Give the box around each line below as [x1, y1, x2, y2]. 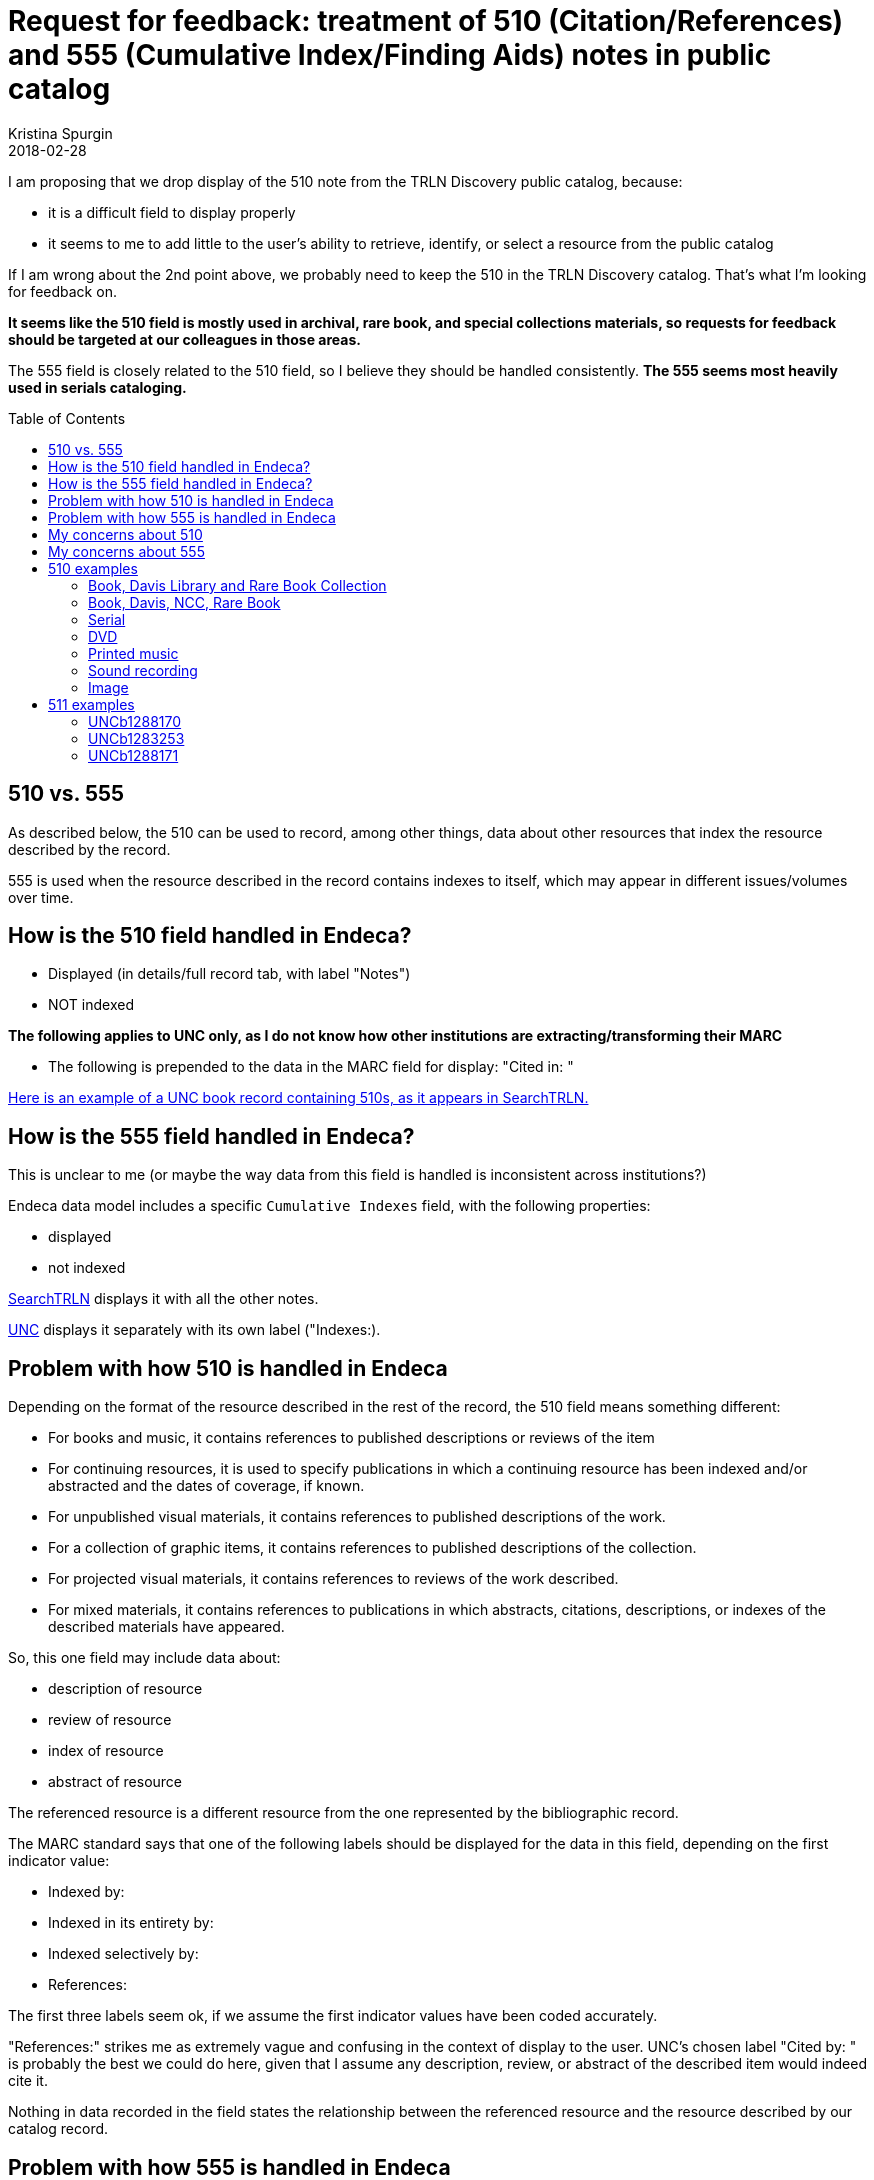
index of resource [48, 1742, 164, 1760]
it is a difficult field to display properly [48, 203, 296, 221]
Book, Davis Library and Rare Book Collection [88, 576, 387, 594]
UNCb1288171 [88, 746, 179, 764]
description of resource [48, 1680, 203, 1698]
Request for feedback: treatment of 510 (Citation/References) [8, 4, 844, 38]
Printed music [88, 644, 179, 662]
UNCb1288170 [88, 712, 182, 730]
